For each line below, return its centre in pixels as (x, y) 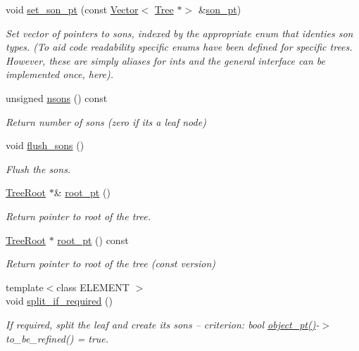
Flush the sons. (38, 168)
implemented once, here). (59, 74)
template (25, 287)
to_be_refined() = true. (57, 338)
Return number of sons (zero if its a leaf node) (106, 121)
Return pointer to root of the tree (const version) (111, 263)
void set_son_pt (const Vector (72, 9)
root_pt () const (93, 240)
